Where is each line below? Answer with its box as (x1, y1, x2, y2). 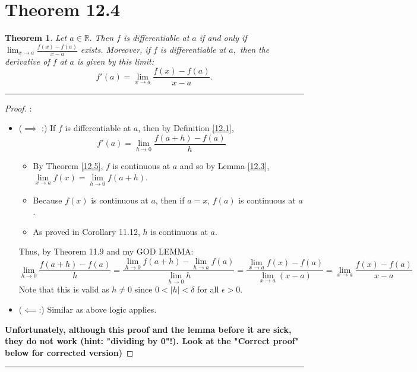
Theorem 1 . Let (5, 31, 67, 44)
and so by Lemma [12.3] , (179, 159, 270, 171)
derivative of (5, 55, 50, 67)
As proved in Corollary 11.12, (33, 225, 140, 237)
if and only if (199, 31, 247, 44)
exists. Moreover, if (80, 43, 150, 56)
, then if (155, 193, 185, 206)
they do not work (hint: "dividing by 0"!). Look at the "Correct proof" (5, 335, 299, 347)
